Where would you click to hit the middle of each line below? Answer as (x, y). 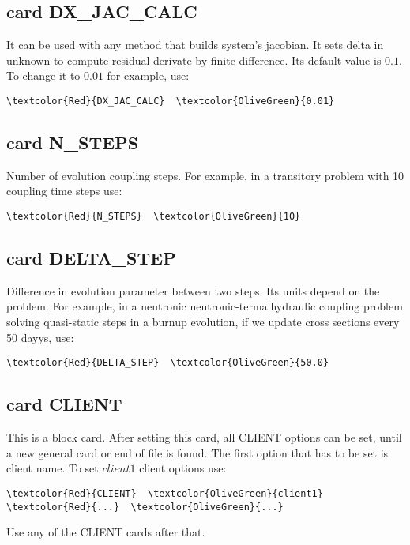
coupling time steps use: (64, 191)
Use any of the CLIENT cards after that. (106, 532)
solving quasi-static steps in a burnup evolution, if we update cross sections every (203, 322)
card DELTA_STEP (91, 258)
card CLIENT (64, 404)
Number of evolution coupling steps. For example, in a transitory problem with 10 (205, 175)
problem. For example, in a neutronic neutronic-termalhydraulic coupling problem (205, 306)
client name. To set (53, 468)
